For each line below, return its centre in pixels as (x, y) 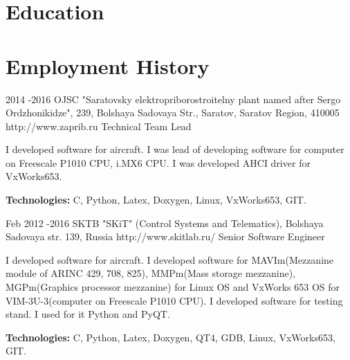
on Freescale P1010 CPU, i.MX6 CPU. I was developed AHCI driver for (158, 162)
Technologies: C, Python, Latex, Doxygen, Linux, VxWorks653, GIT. (156, 200)
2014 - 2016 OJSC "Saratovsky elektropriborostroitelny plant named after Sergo (173, 99)
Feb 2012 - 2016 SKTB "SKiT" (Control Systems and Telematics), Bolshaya (165, 223)
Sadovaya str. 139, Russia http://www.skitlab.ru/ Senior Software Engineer (165, 236)
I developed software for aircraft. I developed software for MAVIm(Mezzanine (170, 259)
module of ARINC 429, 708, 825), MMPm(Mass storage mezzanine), (151, 273)
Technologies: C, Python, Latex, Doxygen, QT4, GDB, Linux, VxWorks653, (171, 337)
